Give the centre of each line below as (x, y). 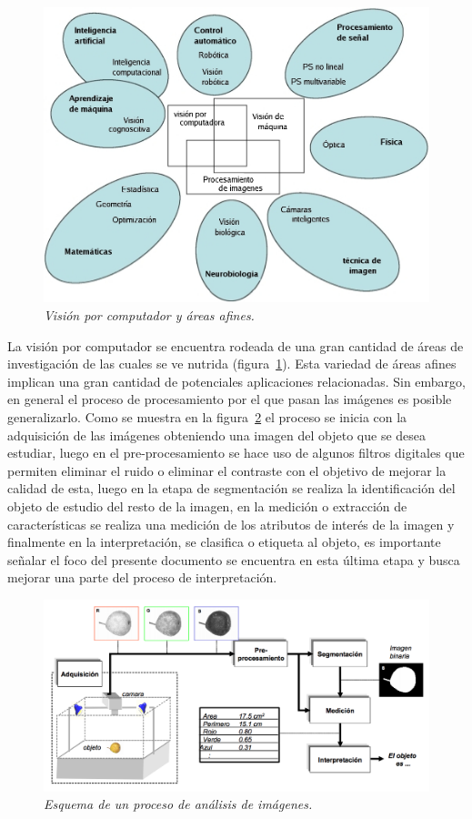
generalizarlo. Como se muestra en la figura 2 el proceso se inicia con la (207, 417)
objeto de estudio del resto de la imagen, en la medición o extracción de (207, 506)
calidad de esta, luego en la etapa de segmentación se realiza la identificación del (231, 488)
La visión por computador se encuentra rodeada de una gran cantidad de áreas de (236, 345)
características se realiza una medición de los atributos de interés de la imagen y (231, 524)
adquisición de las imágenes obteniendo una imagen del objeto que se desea (217, 435)
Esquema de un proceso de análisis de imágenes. (178, 804)
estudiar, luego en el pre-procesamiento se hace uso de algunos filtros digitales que (236, 453)
